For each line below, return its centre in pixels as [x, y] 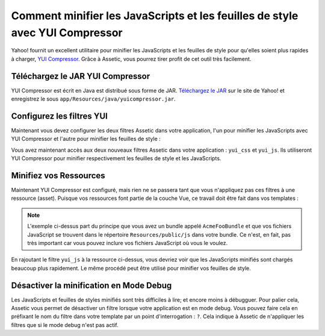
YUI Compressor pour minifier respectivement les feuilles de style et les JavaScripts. [116, 158]
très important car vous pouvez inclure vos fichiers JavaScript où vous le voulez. [128, 243]
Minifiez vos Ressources [58, 176]
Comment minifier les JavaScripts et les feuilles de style [155, 16]
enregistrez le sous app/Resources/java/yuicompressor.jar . [93, 99]
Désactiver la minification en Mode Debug [91, 285]
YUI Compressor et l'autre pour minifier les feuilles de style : [86, 139]
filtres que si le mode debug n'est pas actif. [65, 325]
